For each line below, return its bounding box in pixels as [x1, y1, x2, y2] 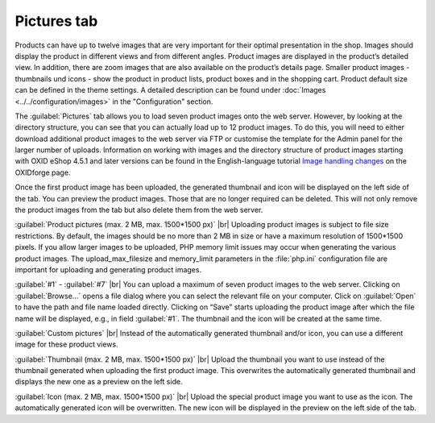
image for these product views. [14, 339, 118, 350]
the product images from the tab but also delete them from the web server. [14, 205, 263, 215]
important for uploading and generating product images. [14, 264, 201, 274]
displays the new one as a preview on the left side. [14, 377, 183, 387]
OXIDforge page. [14, 168, 71, 177]
